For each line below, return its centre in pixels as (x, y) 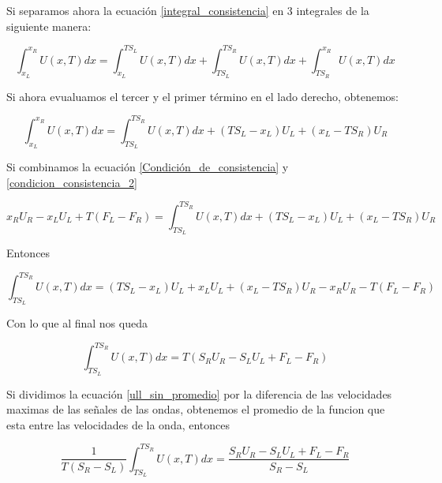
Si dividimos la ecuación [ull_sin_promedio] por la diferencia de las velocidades (199, 393)
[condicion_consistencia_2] (72, 182)
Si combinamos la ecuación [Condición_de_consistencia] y (148, 167)
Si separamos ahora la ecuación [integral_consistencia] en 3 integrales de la (188, 10)
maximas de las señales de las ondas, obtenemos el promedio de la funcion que (196, 409)
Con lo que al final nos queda (77, 323)
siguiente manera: (49, 26)
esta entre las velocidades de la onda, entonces (118, 424)
